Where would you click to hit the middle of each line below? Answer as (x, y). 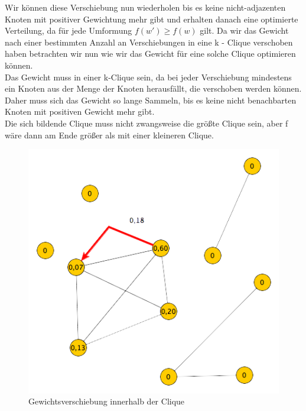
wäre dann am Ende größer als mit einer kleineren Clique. (109, 135)
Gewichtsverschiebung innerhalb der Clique (107, 401)
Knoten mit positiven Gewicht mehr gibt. (80, 111)
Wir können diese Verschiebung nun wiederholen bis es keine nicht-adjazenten (145, 7)
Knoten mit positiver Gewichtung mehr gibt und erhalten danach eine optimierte (152, 19)
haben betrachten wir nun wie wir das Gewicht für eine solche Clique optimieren (150, 54)
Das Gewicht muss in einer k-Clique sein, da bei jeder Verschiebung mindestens (148, 77)
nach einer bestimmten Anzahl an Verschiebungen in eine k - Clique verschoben (149, 42)
